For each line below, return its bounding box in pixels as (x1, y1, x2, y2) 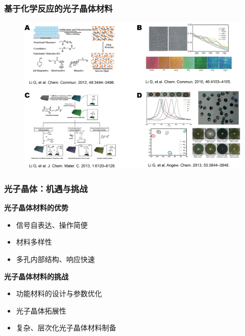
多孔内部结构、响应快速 (16, 253, 95, 264)
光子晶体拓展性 (16, 305, 66, 316)
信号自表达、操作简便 (16, 219, 88, 230)
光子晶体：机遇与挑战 (4, 182, 88, 195)
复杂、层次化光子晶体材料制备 (16, 322, 116, 333)
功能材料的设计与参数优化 (16, 288, 102, 299)
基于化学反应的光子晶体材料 (4, 2, 113, 14)
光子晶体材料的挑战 (4, 271, 68, 281)
